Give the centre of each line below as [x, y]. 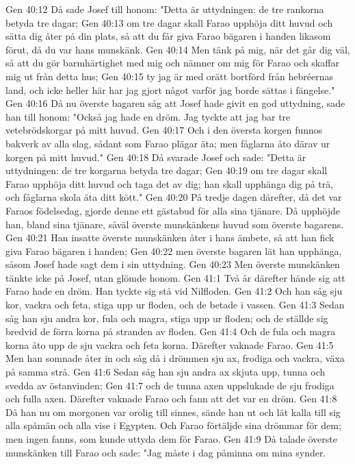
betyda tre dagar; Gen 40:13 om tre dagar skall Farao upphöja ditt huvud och [169, 22]
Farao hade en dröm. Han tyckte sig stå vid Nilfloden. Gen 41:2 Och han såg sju [174, 291]
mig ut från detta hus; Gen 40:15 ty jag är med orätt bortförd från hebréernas [169, 76]
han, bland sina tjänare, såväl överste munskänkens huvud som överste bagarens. [175, 224]
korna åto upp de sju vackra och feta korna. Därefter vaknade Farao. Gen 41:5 [170, 344]
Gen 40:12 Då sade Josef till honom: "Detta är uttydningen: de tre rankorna [165, 9]
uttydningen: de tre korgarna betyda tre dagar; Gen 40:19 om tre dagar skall [167, 170]
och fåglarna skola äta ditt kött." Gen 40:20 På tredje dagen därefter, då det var [174, 197]
